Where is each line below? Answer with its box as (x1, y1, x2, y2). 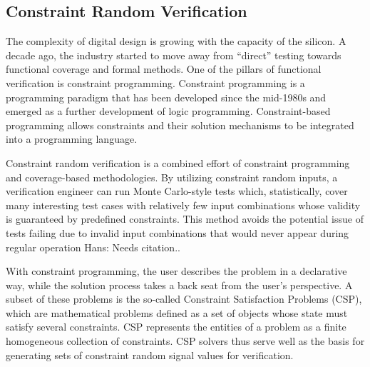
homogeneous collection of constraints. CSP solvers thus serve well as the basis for (6, 333, 365, 348)
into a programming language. (6, 131, 138, 146)
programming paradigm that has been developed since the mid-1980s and (6, 89, 327, 104)
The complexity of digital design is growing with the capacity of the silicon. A (6, 34, 346, 49)
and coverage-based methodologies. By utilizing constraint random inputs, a (6, 169, 338, 184)
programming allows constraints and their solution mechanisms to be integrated (6, 117, 354, 132)
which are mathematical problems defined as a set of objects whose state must (6, 305, 348, 320)
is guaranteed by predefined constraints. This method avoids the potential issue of (6, 211, 364, 226)
